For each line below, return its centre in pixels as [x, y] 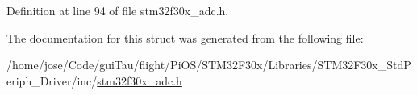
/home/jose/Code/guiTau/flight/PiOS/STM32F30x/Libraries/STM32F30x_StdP [209, 65]
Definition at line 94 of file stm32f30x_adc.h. [118, 10]
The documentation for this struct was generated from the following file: [185, 37]
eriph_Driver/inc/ [52, 80]
